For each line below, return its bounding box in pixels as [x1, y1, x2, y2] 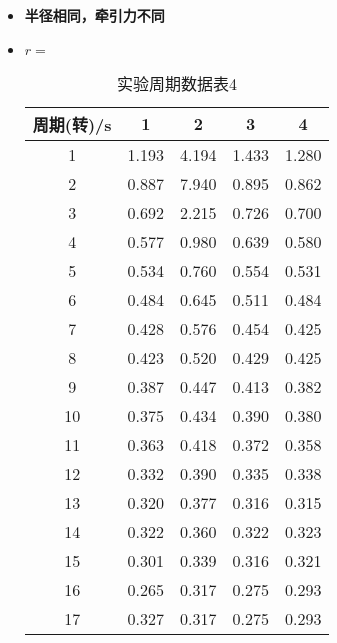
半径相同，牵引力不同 [24, 5, 165, 25]
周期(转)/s [32, 112, 112, 136]
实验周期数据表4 [117, 71, 238, 95]
